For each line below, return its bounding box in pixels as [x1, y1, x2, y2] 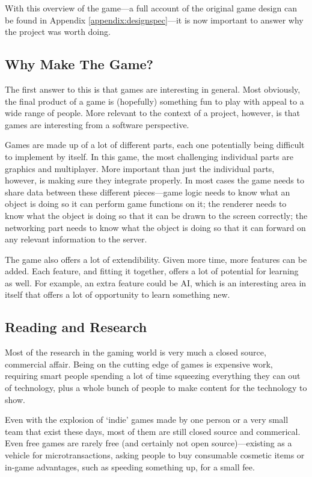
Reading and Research [5, 318, 147, 336]
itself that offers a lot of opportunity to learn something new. [5, 288, 230, 301]
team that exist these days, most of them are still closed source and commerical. [5, 425, 301, 437]
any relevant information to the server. [5, 233, 147, 245]
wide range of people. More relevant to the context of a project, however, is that [5, 106, 301, 119]
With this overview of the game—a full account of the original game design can [5, 2, 297, 14]
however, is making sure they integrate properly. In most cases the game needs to [5, 174, 304, 186]
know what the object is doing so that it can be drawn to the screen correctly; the [5, 209, 308, 221]
